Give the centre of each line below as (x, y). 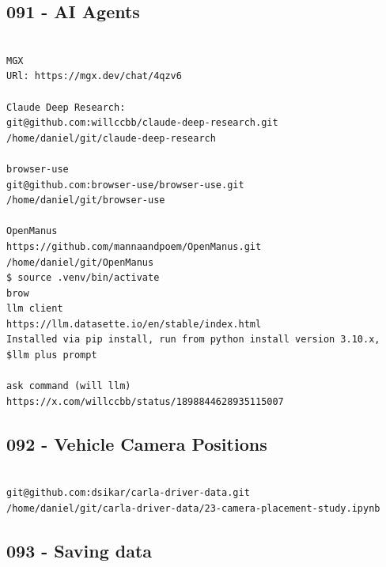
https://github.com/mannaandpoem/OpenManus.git (134, 246)
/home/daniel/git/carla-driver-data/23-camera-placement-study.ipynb (193, 508)
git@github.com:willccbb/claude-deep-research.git (142, 123)
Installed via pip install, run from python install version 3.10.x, (193, 340)
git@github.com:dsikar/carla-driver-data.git (128, 493)
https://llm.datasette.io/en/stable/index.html (134, 324)
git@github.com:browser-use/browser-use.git (125, 185)
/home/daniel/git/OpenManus (80, 262)
